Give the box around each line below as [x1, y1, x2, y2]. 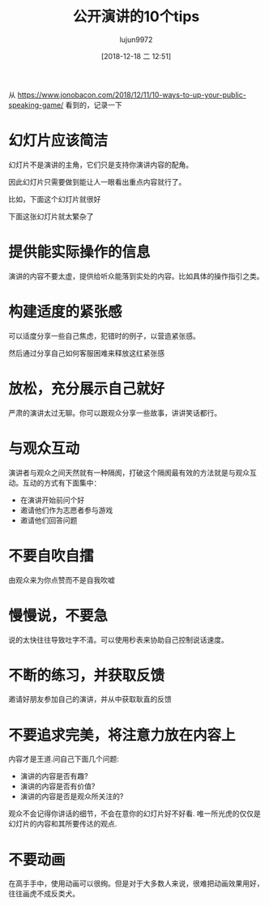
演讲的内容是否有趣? [19, 771, 88, 781]
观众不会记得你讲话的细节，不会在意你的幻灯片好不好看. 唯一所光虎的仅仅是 [8, 809, 261, 818]
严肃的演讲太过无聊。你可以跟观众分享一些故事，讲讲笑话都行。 [8, 408, 221, 417]
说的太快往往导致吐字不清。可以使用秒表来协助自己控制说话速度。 [8, 635, 228, 644]
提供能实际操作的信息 [8, 243, 152, 262]
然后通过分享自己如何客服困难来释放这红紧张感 [8, 348, 164, 357]
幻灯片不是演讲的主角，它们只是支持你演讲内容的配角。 [8, 160, 193, 169]
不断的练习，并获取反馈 [8, 666, 165, 685]
